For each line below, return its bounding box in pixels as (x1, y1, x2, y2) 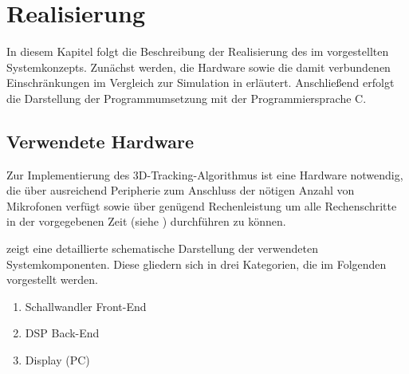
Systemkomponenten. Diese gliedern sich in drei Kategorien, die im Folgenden (6, 255, 387, 272)
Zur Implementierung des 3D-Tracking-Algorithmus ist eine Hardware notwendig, (6, 166, 403, 183)
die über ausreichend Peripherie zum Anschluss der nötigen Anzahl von (6, 182, 355, 199)
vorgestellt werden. (6, 271, 98, 288)
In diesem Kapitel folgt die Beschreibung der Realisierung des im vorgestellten (6, 43, 389, 60)
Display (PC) (25, 352, 90, 368)
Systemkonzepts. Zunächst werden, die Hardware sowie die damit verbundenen (6, 58, 391, 75)
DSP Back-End (25, 325, 100, 341)
